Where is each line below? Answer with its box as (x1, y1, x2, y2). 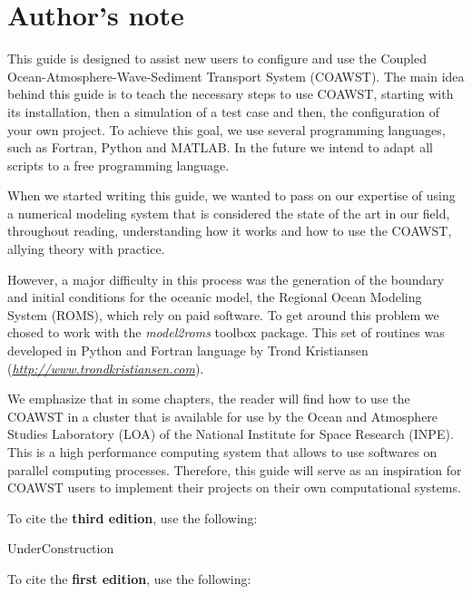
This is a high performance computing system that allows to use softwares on (7, 443, 438, 461)
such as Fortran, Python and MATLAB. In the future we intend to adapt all (7, 138, 433, 157)
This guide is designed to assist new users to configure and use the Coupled (7, 49, 427, 68)
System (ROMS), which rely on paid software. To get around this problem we (7, 305, 439, 324)
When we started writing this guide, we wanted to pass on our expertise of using (7, 186, 456, 205)
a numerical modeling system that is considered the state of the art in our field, (7, 203, 450, 222)
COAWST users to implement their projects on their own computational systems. (7, 478, 461, 497)
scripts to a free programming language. (7, 155, 230, 174)
